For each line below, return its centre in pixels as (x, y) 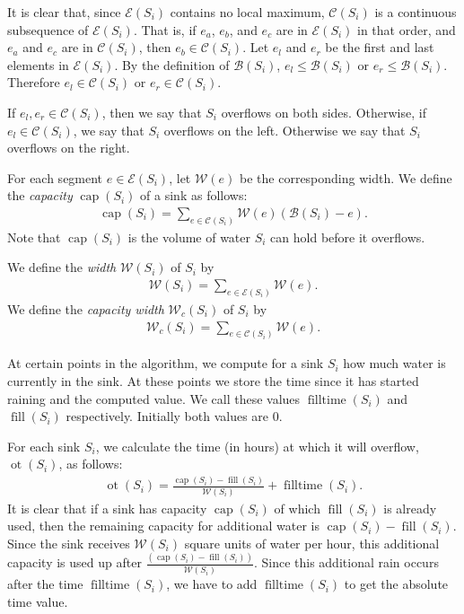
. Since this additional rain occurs (346, 562)
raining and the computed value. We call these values (154, 398)
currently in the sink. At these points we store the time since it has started (213, 380)
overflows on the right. (69, 148)
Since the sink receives (69, 543)
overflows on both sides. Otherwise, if (324, 112)
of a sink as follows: (194, 195)
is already (410, 508)
